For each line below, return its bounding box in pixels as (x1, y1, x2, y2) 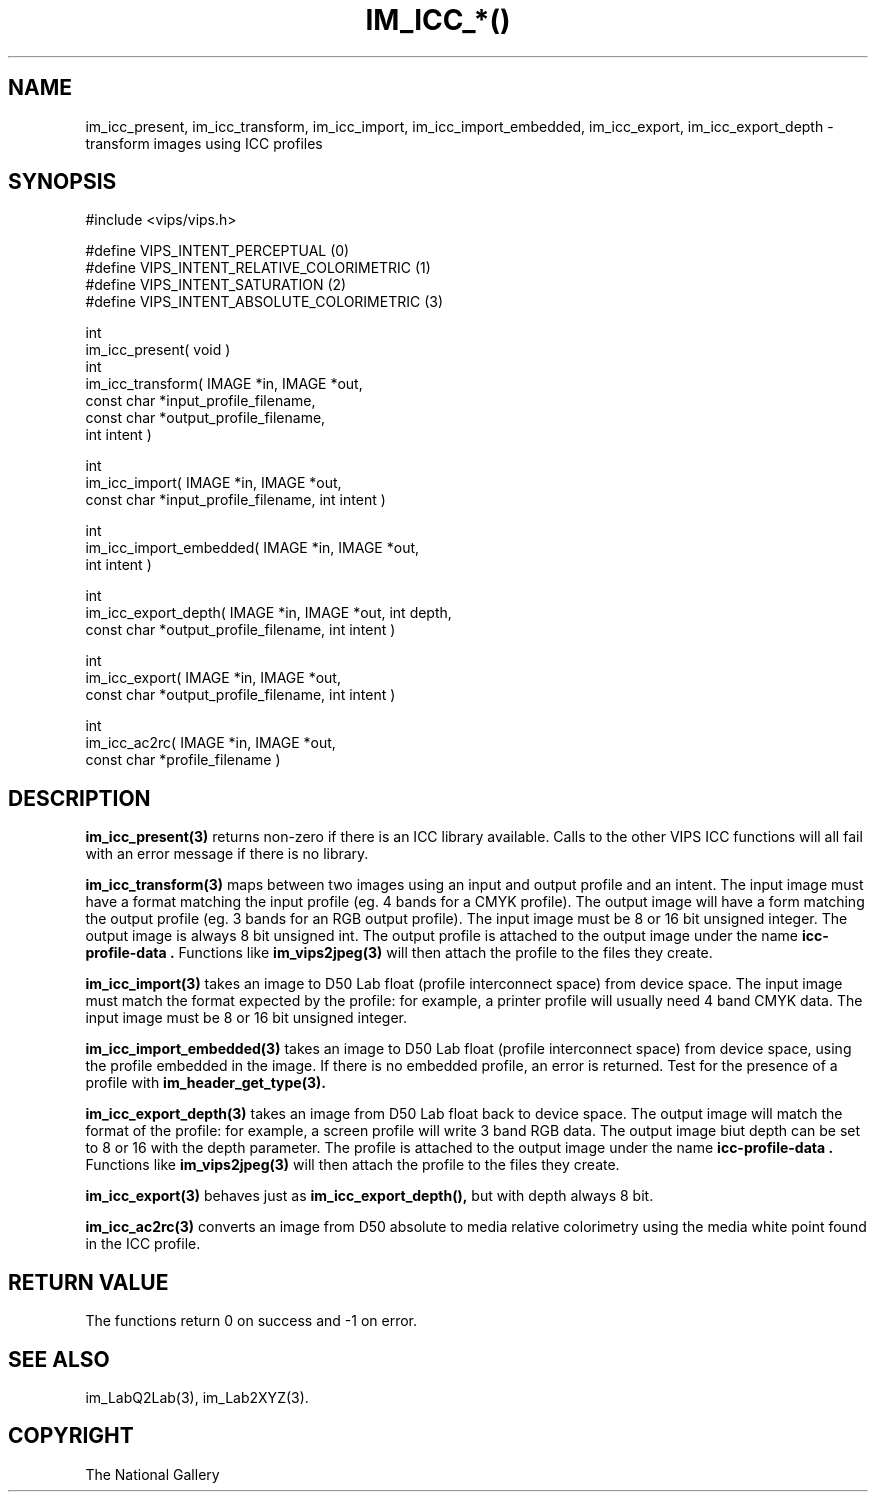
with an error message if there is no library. (85, 845, 369, 863)
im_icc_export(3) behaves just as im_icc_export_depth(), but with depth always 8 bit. (85, 1187, 654, 1205)
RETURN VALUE (8, 1269, 169, 1295)
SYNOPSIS (8, 169, 117, 195)
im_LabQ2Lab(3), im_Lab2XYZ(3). (85, 1388, 309, 1406)
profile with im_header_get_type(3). (85, 1074, 326, 1092)
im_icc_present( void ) (85, 341, 231, 359)
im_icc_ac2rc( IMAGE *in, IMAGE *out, (85, 734, 336, 752)
